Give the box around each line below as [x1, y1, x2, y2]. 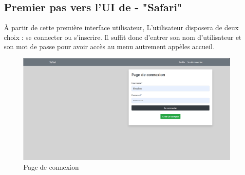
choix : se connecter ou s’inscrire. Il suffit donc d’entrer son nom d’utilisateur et [4, 32, 242, 42]
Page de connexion [23, 161, 79, 172]
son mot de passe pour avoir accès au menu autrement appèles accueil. [4, 41, 214, 52]
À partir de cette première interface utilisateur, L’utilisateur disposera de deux [4, 22, 239, 33]
